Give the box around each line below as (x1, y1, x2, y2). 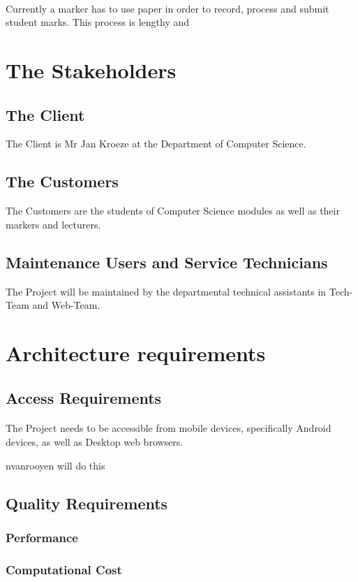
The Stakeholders (6, 55, 177, 84)
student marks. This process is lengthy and (6, 15, 190, 29)
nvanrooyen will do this (6, 458, 105, 472)
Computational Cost (6, 560, 122, 578)
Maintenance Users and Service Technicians (6, 251, 328, 272)
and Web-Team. (32, 298, 100, 312)
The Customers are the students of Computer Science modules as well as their (6, 203, 340, 218)
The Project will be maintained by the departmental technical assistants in (6, 284, 327, 298)
